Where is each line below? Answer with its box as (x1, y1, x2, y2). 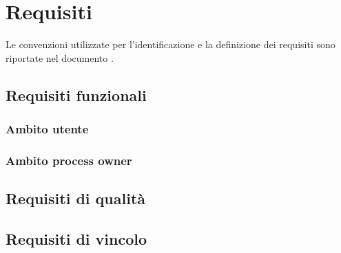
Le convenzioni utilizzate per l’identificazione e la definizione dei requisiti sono (6, 37, 335, 52)
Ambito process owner (6, 151, 132, 168)
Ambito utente (6, 120, 89, 137)
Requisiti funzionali (6, 84, 147, 105)
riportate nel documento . (6, 50, 114, 65)
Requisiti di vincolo (6, 228, 147, 249)
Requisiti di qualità (6, 188, 146, 209)
